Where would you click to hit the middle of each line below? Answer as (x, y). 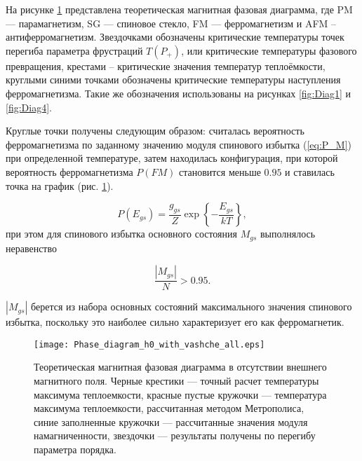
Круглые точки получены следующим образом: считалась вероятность (155, 131)
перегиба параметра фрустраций (74, 50)
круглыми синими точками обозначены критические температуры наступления (173, 80)
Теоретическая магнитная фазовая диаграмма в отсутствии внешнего (180, 367)
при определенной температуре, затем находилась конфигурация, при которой (172, 158)
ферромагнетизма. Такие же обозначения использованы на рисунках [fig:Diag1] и (179, 93)
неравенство (32, 248)
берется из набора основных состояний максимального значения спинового (192, 307)
